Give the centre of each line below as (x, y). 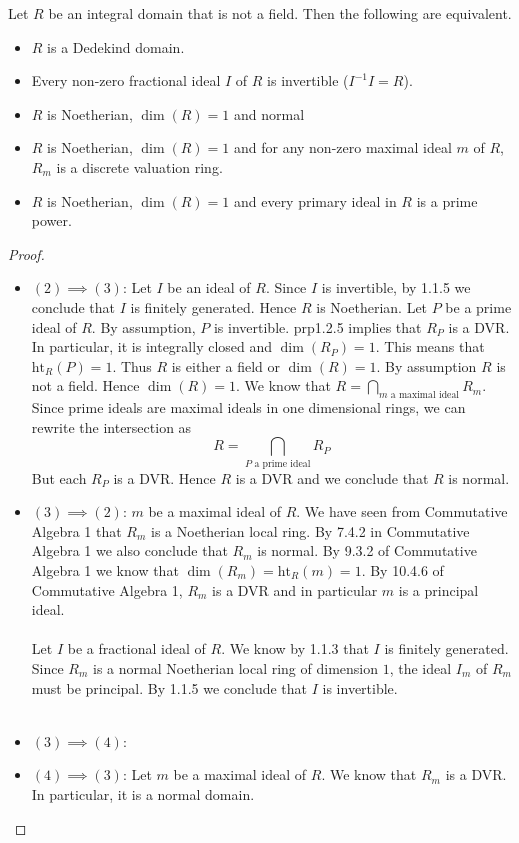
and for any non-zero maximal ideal (342, 147)
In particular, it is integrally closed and (152, 346)
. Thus (132, 365)
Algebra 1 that (76, 530)
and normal (269, 113)
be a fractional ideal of (136, 648)
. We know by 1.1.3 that (295, 648)
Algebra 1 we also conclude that (129, 550)
